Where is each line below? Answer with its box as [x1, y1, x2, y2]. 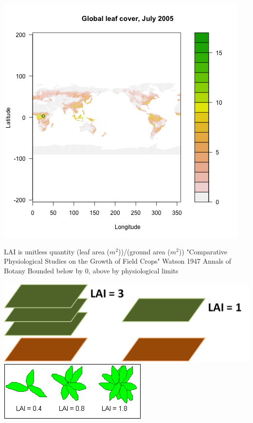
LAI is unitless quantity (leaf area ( [4, 246, 110, 256]
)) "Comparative [179, 246, 228, 256]
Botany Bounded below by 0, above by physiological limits [4, 265, 179, 275]
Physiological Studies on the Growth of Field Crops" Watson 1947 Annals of [4, 256, 232, 266]
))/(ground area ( [118, 246, 170, 256]
